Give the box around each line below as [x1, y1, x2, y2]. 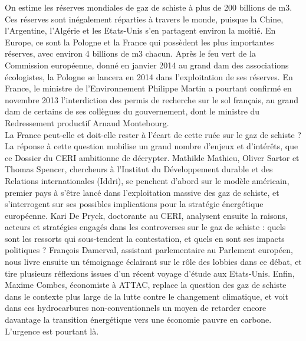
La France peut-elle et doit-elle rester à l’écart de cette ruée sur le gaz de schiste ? [5, 128, 301, 140]
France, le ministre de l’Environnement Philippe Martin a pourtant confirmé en [5, 82, 292, 94]
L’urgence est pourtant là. [5, 324, 99, 337]
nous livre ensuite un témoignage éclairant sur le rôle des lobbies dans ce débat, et [5, 255, 302, 268]
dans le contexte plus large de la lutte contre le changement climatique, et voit [5, 290, 288, 302]
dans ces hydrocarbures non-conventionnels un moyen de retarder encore [5, 301, 266, 314]
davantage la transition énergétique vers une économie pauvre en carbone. [5, 313, 272, 326]
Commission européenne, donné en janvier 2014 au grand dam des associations [5, 58, 289, 71]
